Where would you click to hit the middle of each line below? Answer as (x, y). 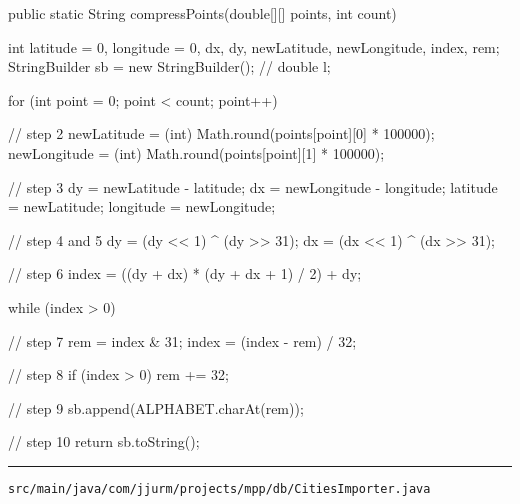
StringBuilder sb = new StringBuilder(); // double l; (169, 66)
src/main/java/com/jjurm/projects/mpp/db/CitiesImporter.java (219, 488)
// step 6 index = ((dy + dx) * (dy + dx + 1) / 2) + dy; (185, 273)
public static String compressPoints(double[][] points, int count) (202, 13)
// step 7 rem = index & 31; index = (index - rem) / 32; (182, 340)
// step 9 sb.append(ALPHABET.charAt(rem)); (156, 407)
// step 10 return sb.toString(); (104, 441)
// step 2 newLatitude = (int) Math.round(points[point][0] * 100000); (221, 133)
